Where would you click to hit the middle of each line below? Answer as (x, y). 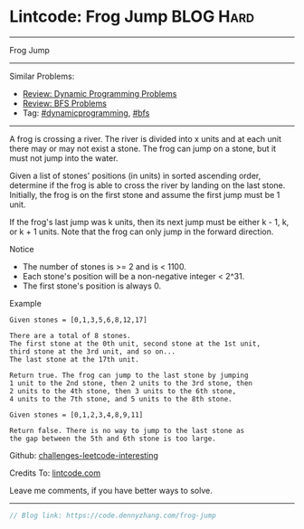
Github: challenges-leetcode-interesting (84, 455)
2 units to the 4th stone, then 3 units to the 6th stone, (123, 391)
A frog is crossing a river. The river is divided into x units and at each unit (146, 138)
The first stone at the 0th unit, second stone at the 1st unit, (135, 344)
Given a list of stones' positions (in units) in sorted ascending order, (135, 175)
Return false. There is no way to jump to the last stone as (127, 430)
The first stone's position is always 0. (92, 286)
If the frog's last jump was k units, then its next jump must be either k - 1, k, (149, 222)
